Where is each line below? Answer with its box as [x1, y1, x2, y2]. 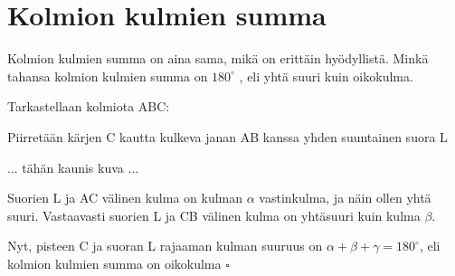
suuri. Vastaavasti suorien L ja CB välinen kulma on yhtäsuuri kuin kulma [7, 205, 421, 224]
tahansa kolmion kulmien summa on [7, 66, 208, 85]
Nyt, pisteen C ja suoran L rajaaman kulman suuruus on [7, 236, 323, 255]
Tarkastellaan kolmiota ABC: [7, 97, 170, 116]
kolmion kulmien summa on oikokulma [7, 253, 222, 272]
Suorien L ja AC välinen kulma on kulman [7, 188, 243, 207]
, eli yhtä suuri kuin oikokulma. [239, 66, 413, 85]
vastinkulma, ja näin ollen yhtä [259, 188, 431, 207]
